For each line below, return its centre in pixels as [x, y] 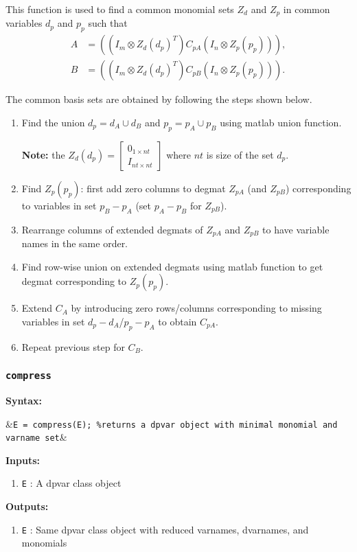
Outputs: [27, 506]
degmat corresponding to [74, 281]
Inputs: [23, 460]
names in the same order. [75, 243]
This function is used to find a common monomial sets [120, 9]
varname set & [36, 437]
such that [108, 23]
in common [307, 9]
